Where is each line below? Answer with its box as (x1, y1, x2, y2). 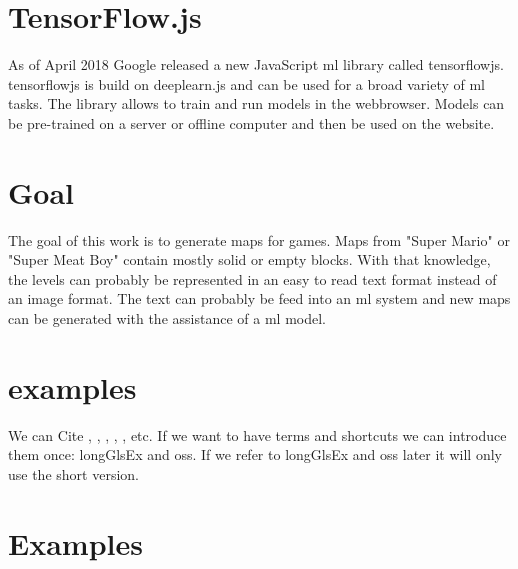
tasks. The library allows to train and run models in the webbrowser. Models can (8, 93, 505, 114)
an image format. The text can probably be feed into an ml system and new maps (8, 288, 511, 309)
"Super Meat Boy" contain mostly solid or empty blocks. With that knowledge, (8, 249, 491, 270)
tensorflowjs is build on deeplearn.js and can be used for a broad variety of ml (8, 73, 486, 94)
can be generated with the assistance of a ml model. (8, 308, 326, 328)
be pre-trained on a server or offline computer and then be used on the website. (8, 112, 495, 133)
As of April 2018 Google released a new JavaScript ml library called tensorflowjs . (8, 54, 504, 75)
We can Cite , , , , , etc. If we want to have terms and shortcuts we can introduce (8, 424, 507, 445)
